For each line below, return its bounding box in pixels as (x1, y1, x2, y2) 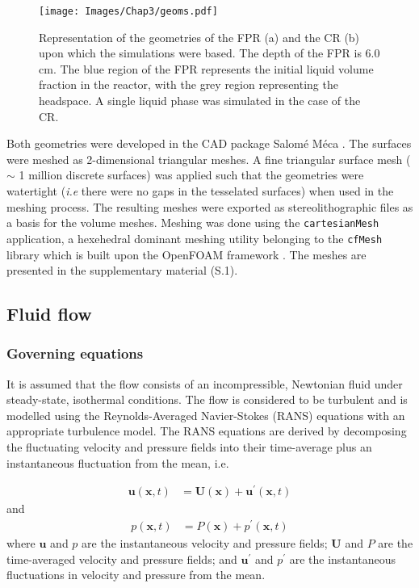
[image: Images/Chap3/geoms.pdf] (39, 6, 218, 17)
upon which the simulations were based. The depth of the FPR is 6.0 (39, 44, 380, 61)
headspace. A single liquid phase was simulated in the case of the (39, 92, 361, 109)
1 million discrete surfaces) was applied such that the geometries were (19, 166, 364, 183)
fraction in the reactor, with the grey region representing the (39, 76, 338, 93)
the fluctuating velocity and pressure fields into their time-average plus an (6, 439, 372, 456)
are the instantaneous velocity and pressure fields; (82, 535, 328, 552)
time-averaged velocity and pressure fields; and (6, 550, 237, 567)
